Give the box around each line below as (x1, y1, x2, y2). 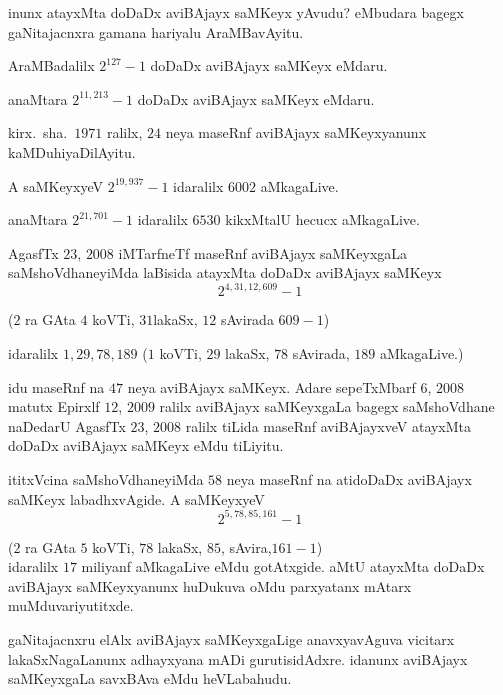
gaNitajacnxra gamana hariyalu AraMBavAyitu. (8, 21, 304, 42)
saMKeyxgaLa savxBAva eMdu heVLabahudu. (8, 668, 292, 689)
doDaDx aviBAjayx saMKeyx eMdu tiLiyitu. (8, 435, 284, 456)
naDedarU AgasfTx (8, 415, 126, 436)
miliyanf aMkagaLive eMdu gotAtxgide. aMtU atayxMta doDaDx (81, 556, 485, 577)
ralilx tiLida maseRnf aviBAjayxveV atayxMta (185, 415, 472, 436)
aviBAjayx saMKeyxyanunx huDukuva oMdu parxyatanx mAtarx (8, 575, 412, 596)
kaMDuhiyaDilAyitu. (8, 141, 136, 162)
